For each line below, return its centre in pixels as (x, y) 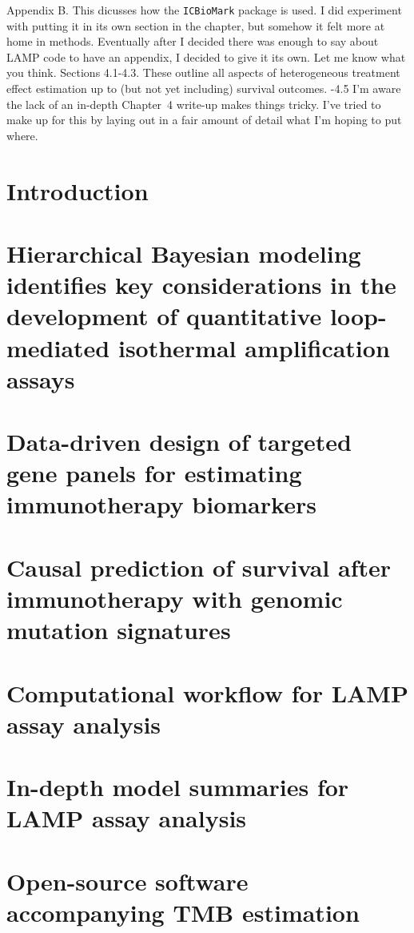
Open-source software (127, 881)
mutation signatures (119, 630)
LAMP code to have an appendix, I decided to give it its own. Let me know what (206, 56)
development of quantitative (164, 316)
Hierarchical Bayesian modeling (184, 253)
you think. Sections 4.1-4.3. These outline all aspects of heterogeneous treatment (203, 72)
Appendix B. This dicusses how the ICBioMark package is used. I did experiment (204, 10)
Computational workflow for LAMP (207, 692)
